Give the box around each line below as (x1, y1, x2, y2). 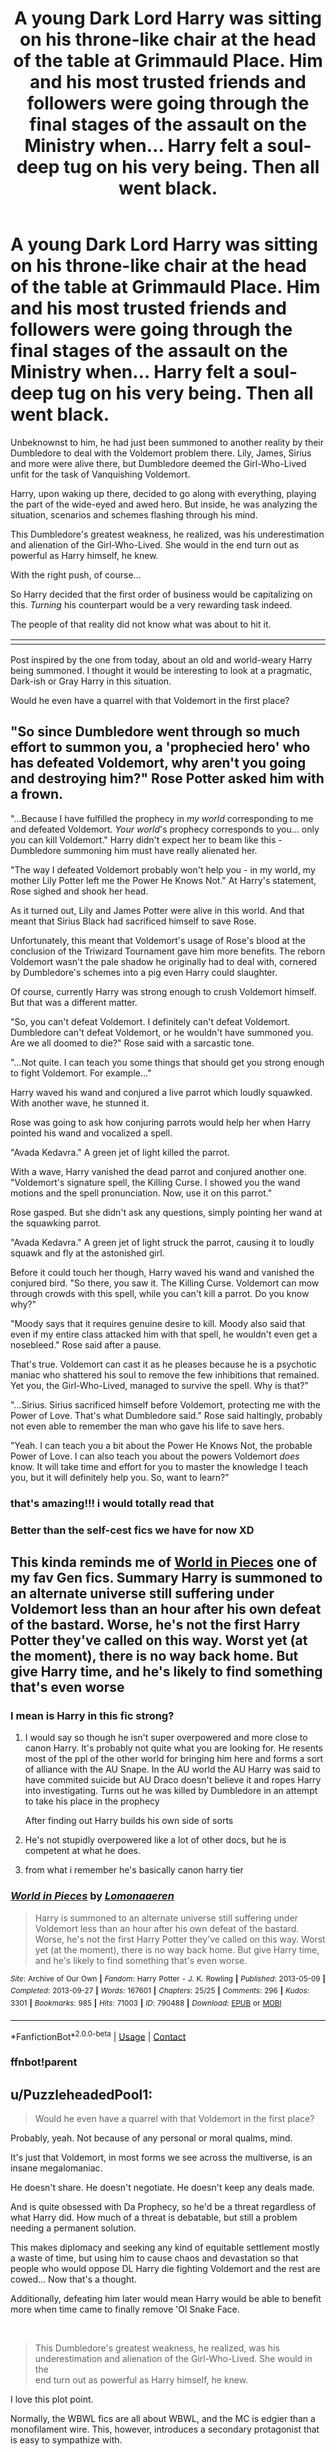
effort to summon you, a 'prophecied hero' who (10, 739, 311, 756)
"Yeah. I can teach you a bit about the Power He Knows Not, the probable (10, 1439, 313, 1451)
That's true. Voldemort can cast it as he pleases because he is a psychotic (10, 1358, 317, 1370)
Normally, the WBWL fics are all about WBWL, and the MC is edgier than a (10, 2412, 316, 2424)
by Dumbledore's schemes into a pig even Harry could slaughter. (10, 966, 278, 978)
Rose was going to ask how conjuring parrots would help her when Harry (10, 1116, 312, 1128)
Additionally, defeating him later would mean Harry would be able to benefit (10, 2292, 322, 2304)
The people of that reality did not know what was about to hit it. (10, 618, 272, 630)
